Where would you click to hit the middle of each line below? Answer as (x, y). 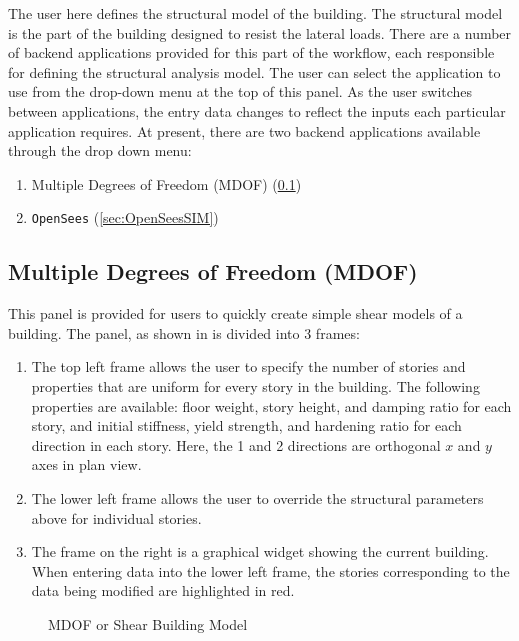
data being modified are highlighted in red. (163, 590)
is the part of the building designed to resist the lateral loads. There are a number (260, 32)
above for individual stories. (116, 517)
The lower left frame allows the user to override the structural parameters (257, 497)
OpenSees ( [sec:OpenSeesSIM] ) (125, 217)
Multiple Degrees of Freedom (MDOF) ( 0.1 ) (166, 183)
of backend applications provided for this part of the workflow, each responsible (251, 52)
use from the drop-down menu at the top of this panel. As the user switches (240, 91)
